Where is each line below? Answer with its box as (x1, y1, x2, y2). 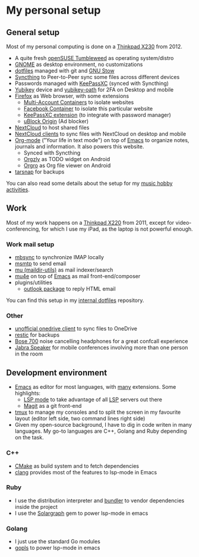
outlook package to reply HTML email (23, 285, 116, 292)
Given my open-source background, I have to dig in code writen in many (14, 421, 192, 429)
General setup (6, 27, 60, 37)
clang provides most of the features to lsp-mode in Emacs (14, 468, 157, 476)
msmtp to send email (14, 260, 67, 268)
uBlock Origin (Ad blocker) (23, 118, 89, 125)
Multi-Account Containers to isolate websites (23, 99, 134, 106)
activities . (6, 186, 30, 193)
